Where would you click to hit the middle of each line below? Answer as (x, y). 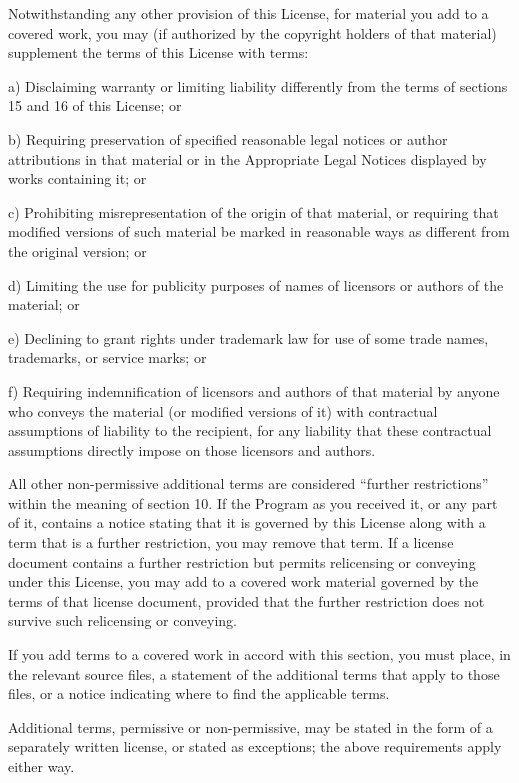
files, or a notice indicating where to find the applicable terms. (199, 693)
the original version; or (77, 250)
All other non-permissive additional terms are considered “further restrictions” (248, 483)
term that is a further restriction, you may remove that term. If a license (231, 542)
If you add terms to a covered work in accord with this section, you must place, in (259, 654)
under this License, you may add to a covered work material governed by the (243, 581)
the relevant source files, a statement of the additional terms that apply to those (254, 673)
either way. (41, 766)
